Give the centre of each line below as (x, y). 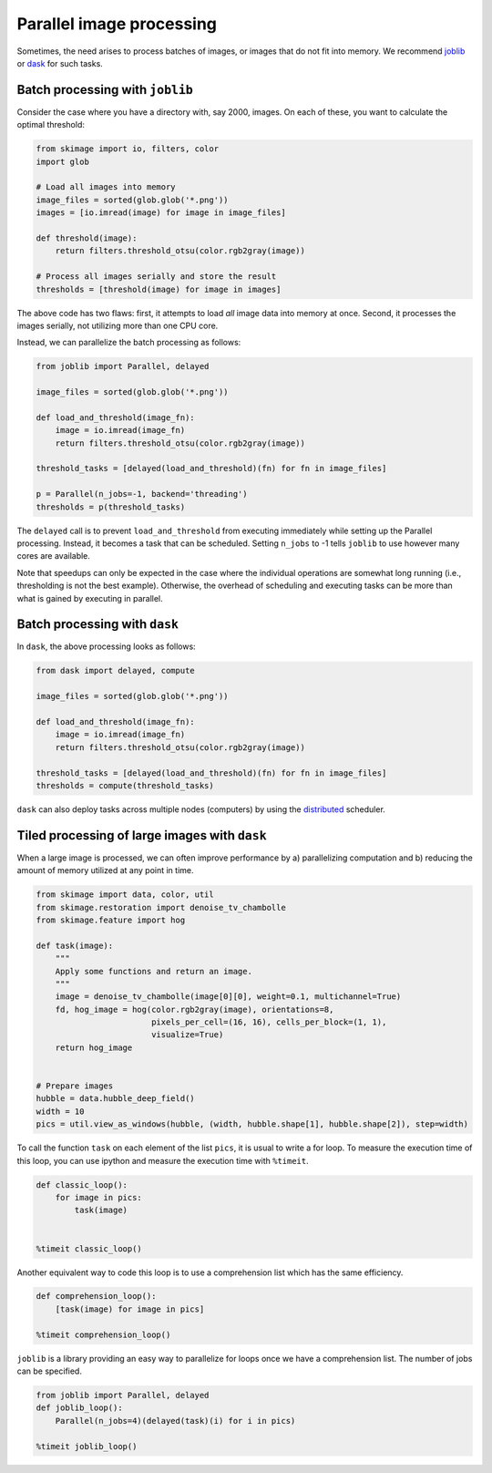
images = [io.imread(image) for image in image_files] (161, 213)
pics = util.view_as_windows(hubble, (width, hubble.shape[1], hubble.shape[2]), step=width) (252, 1124)
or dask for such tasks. (60, 63)
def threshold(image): (87, 238)
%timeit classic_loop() (89, 1248)
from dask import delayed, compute (115, 671)
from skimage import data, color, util (125, 895)
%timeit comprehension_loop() (103, 1334)
